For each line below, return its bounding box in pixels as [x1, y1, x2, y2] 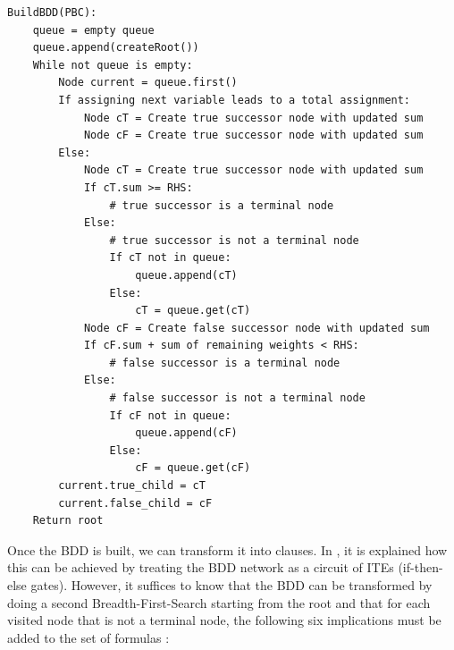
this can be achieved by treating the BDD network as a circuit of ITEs [7, 558, 394, 577]
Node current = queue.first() [58, 76, 238, 89]
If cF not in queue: [109, 409, 231, 422]
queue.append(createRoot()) [32, 41, 199, 55]
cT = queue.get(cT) [135, 304, 251, 317]
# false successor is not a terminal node [109, 392, 366, 405]
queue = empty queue [32, 23, 155, 37]
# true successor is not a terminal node [109, 233, 359, 247]
